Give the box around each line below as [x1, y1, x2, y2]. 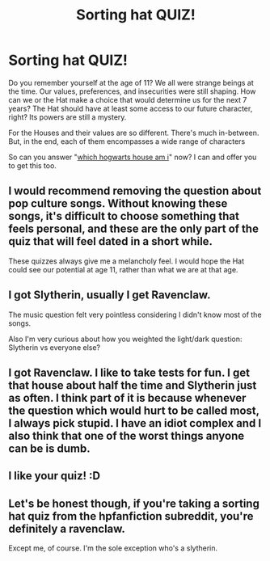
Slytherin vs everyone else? [8, 342, 101, 352]
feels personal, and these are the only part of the [8, 222, 259, 236]
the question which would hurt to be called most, [8, 403, 260, 417]
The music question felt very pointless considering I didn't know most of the [8, 310, 262, 319]
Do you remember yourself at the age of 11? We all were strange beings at [8, 78, 255, 87]
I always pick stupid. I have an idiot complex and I [8, 416, 262, 430]
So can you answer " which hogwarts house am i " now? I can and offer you [8, 152, 257, 162]
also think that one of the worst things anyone [8, 428, 245, 442]
